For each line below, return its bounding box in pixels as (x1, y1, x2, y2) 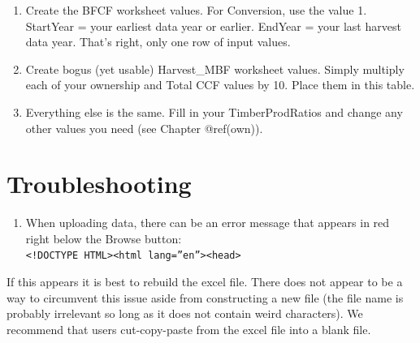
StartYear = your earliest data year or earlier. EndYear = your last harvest (25, 17, 401, 34)
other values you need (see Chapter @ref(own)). (25, 119, 263, 136)
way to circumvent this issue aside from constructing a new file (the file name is (6, 289, 404, 306)
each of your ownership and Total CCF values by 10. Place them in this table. (25, 76, 415, 93)
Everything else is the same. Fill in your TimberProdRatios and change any (25, 103, 403, 120)
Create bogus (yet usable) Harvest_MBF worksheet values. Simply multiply (25, 60, 405, 77)
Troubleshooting (6, 167, 192, 200)
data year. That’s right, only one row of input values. (25, 33, 291, 50)
